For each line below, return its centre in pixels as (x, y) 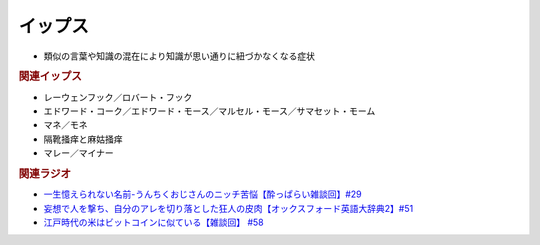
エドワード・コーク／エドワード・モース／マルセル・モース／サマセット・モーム (209, 111)
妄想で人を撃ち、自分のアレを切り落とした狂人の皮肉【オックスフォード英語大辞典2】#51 (228, 208)
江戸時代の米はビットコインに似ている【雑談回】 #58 (153, 222)
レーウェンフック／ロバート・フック (118, 97)
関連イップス (50, 77)
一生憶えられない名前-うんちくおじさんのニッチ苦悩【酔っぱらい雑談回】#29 (202, 194)
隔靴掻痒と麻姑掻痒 (83, 139)
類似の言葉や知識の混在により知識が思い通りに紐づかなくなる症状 (179, 56)
